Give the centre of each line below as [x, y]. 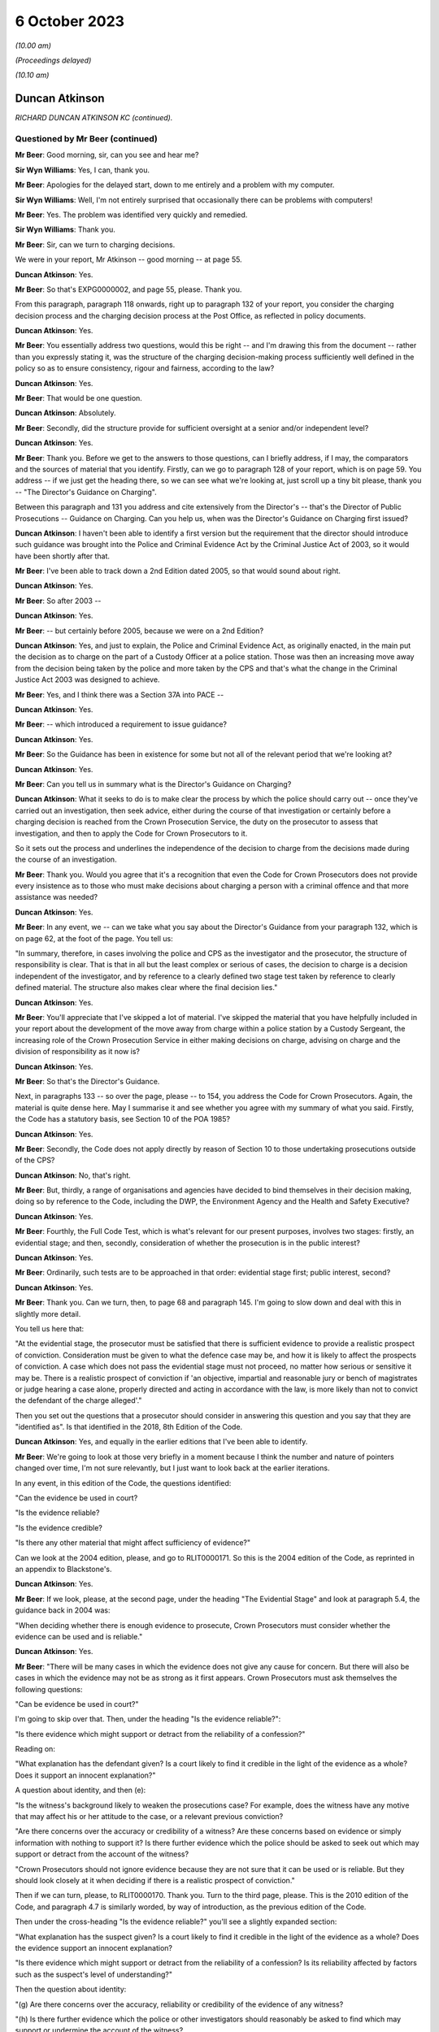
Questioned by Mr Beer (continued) [86, 139]
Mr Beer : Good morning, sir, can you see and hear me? [107, 155]
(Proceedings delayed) [53, 60]
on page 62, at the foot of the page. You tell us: [94, 938]
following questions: [49, 1689]
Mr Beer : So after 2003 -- [58, 601]
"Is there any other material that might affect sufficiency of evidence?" [133, 1543]
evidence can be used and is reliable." [79, 1636]
